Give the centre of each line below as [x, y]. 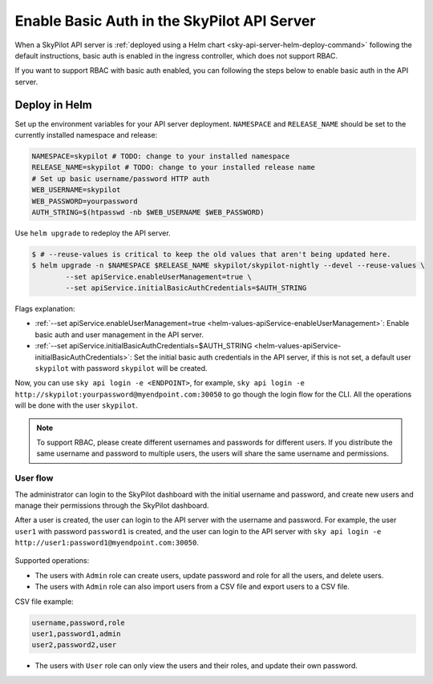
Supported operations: [52, 561]
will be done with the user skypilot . [76, 405]
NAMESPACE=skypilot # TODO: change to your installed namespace [161, 156]
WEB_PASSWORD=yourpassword [85, 201]
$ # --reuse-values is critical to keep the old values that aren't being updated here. [212, 254]
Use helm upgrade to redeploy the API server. [93, 233]
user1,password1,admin [76, 634]
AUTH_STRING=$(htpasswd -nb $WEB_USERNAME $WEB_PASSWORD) [148, 212]
